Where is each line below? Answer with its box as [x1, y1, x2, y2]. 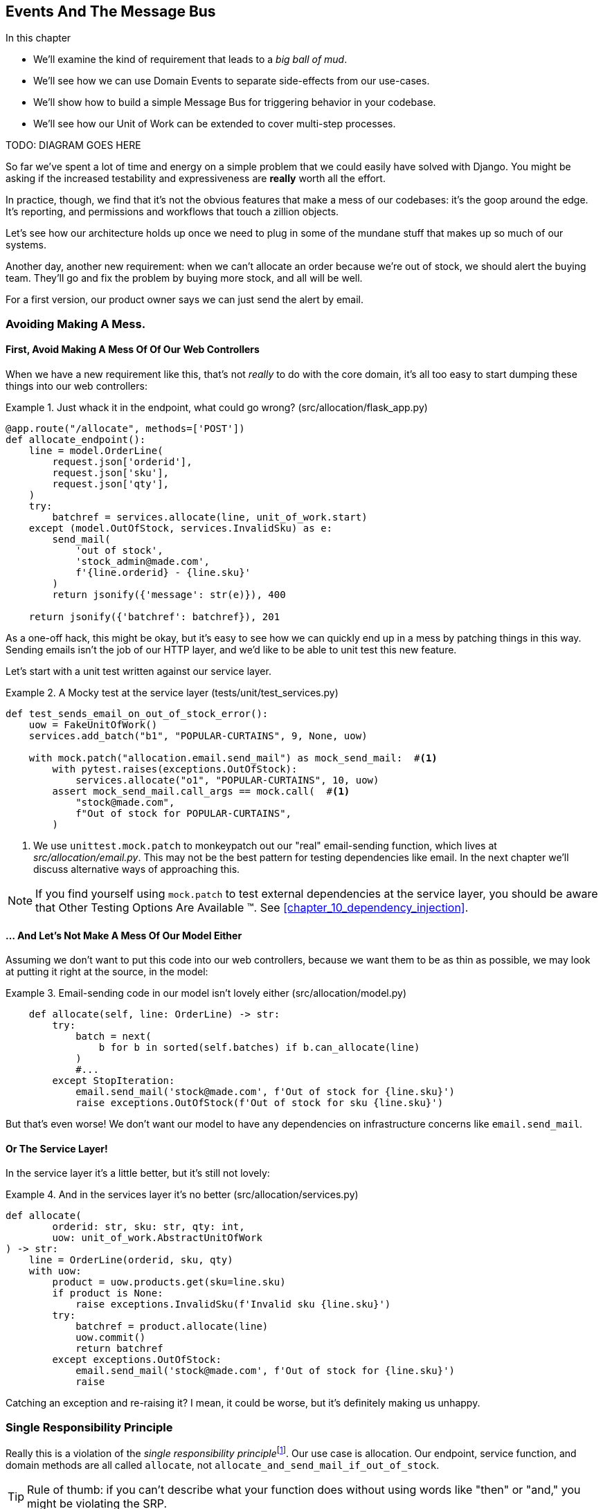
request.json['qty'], [52, 478, 170, 490]
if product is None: [52, 1287, 163, 1299]
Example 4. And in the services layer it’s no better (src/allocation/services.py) [6, 1189, 359, 1201]
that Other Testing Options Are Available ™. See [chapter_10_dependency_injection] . [35, 901, 469, 915]
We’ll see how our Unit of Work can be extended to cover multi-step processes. [33, 118, 396, 130]
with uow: [28, 1265, 82, 1277]
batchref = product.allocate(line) [75, 1321, 269, 1332]
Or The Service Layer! [6, 1142, 108, 1155]
